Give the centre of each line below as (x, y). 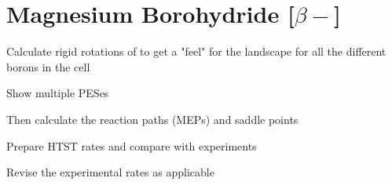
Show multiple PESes (58, 93)
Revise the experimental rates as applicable (110, 172)
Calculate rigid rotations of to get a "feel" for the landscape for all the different (196, 51)
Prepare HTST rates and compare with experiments (132, 145)
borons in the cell (48, 66)
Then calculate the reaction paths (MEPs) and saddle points (152, 119)
